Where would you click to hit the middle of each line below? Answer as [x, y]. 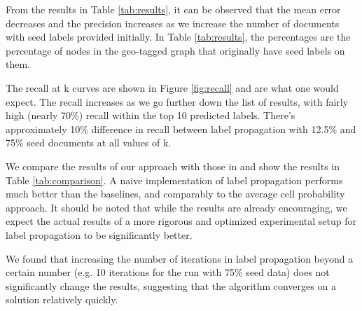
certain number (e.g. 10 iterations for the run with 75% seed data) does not [168, 272]
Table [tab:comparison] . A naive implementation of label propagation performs [174, 180]
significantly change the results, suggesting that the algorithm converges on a [171, 285]
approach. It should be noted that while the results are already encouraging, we [176, 207]
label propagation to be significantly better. [99, 234]
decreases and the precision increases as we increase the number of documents [173, 23]
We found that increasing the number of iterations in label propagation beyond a [180, 258]
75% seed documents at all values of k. [89, 143]
